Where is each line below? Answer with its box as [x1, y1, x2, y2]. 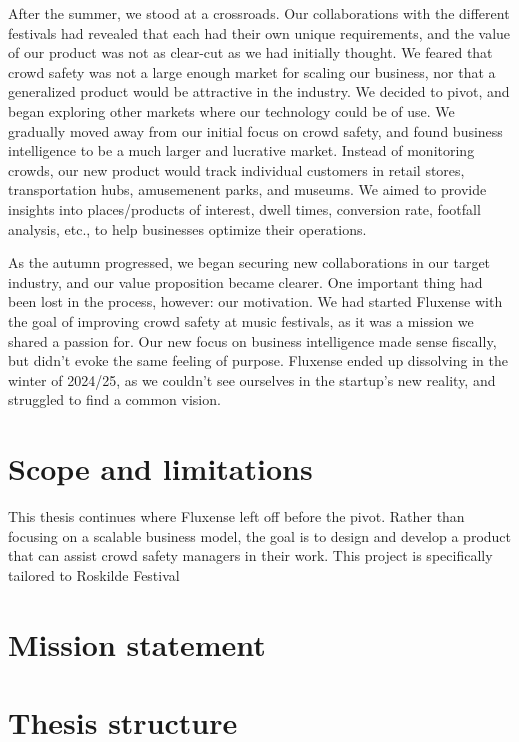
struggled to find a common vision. [8, 389, 221, 410]
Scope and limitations [8, 448, 313, 489]
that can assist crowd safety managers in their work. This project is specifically [8, 545, 493, 566]
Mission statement [8, 623, 266, 664]
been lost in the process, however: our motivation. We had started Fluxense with [8, 291, 503, 312]
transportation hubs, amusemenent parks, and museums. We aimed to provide [8, 179, 487, 200]
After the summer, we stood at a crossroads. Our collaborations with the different [8, 3, 510, 23]
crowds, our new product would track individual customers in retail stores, [8, 159, 465, 180]
